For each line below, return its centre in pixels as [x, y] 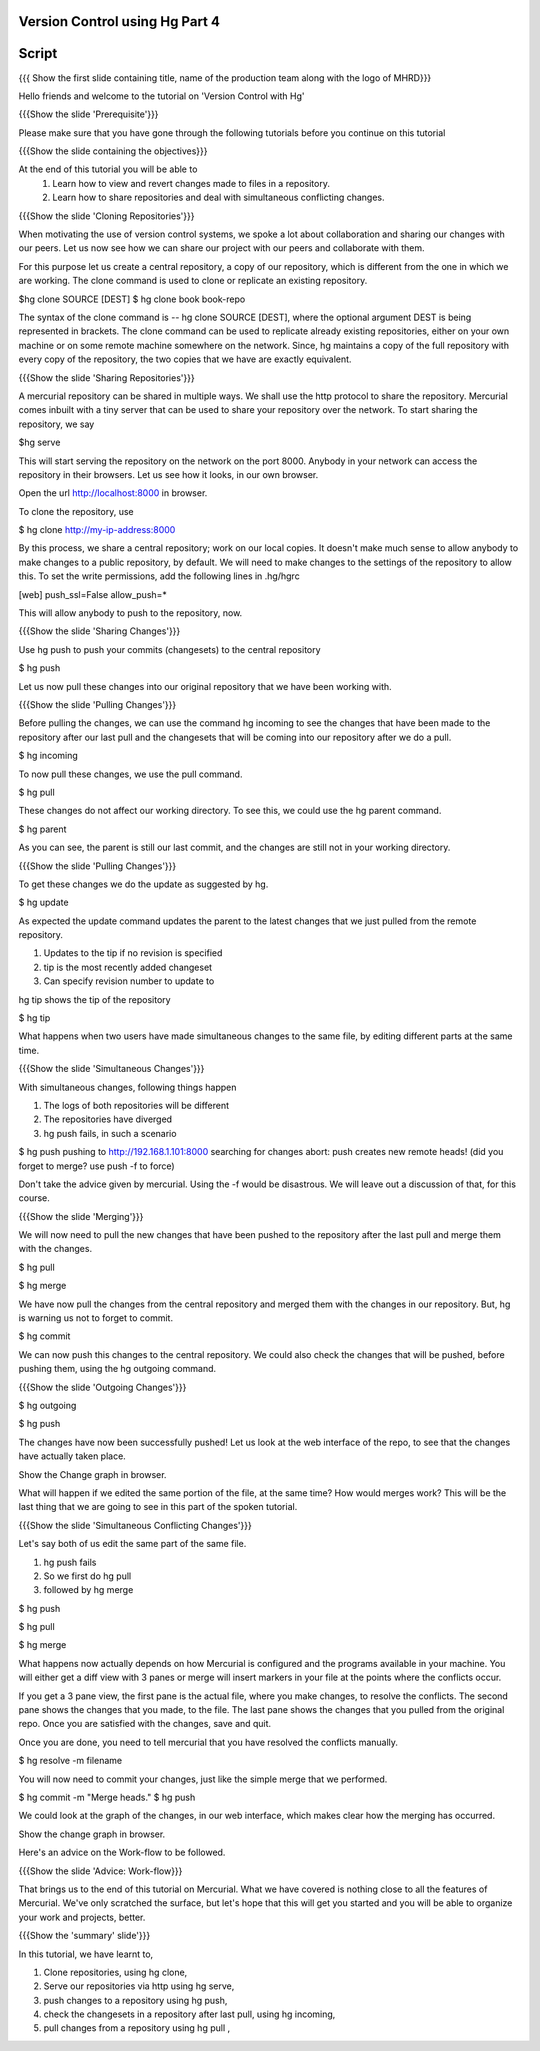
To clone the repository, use [76, 511]
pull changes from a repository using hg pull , [137, 2028]
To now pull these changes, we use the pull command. [130, 774]
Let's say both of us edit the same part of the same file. [132, 1544]
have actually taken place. [72, 1456]
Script [38, 53]
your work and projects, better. [82, 1917]
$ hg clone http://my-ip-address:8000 [97, 530]
